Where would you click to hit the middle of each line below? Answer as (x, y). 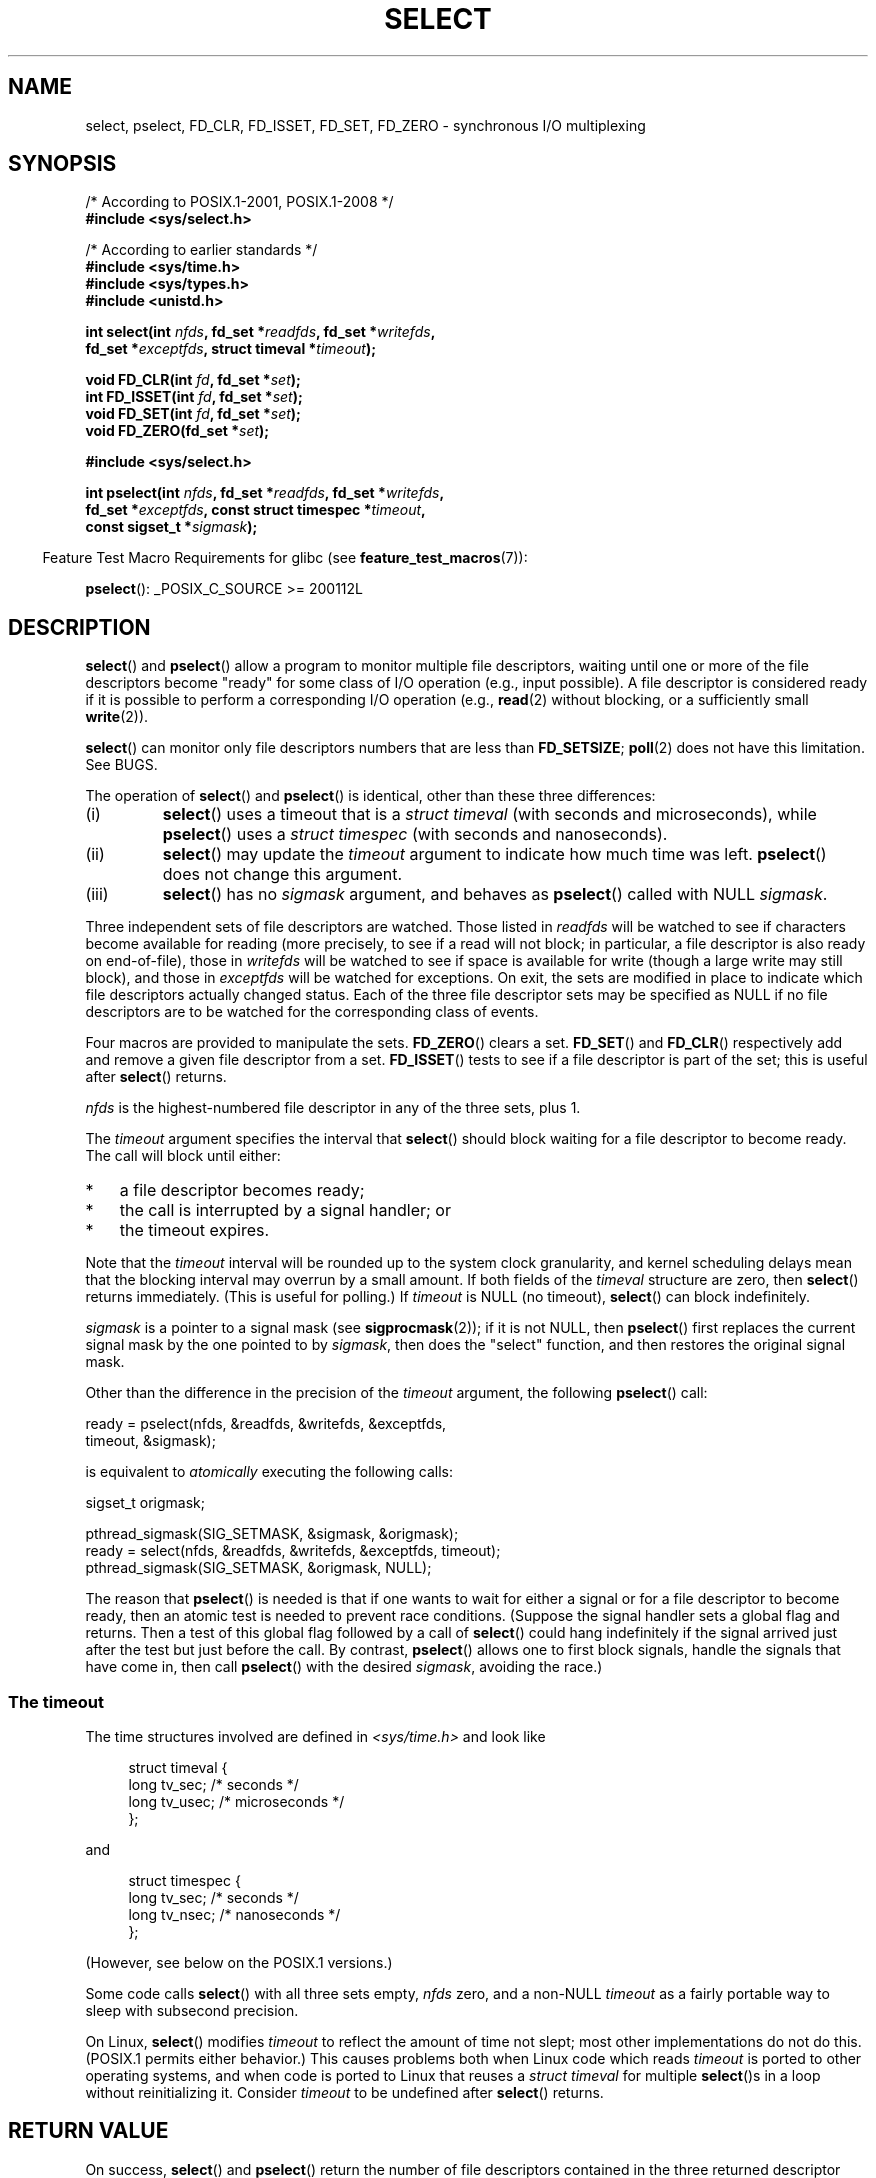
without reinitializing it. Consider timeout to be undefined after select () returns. (344, 2093)
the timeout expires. (194, 1230)
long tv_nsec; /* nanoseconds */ (234, 1915)
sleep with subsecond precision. (192, 2011)
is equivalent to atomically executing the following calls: (269, 1472)
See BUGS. (121, 765)
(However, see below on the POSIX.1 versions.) (239, 1963)
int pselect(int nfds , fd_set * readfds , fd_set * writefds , (265, 493)
